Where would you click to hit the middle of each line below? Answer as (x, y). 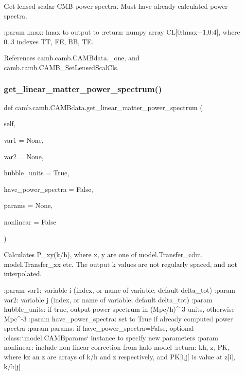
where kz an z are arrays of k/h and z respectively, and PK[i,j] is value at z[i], (120, 357)
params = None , (28, 205)
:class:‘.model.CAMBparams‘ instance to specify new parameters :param (111, 337)
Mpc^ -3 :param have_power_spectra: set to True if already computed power (119, 318)
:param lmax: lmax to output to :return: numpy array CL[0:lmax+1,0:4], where (122, 32)
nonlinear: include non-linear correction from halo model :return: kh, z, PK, (117, 347)
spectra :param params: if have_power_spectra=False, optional (99, 328)
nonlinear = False (30, 221)
